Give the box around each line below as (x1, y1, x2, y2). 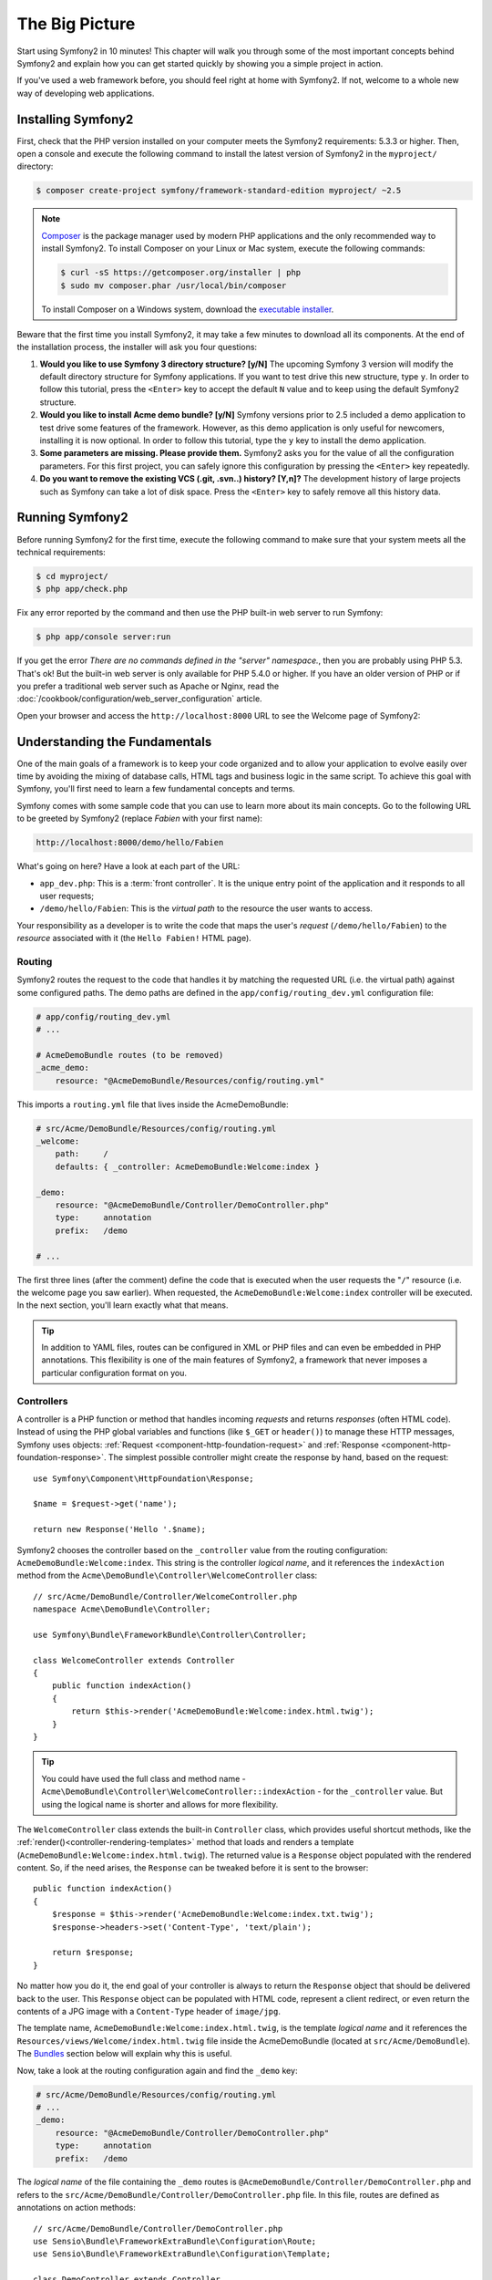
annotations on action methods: (16, 2202, 136, 2213)
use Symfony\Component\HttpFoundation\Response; (33, 1473, 254, 1484)
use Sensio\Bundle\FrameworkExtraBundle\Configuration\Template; (33, 2249, 332, 2259)
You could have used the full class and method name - (41, 1773, 246, 1784)
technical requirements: (16, 546, 107, 557)
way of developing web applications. (16, 88, 155, 98)
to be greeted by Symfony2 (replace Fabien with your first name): (16, 813, 263, 824)
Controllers (16, 1394, 68, 1407)
